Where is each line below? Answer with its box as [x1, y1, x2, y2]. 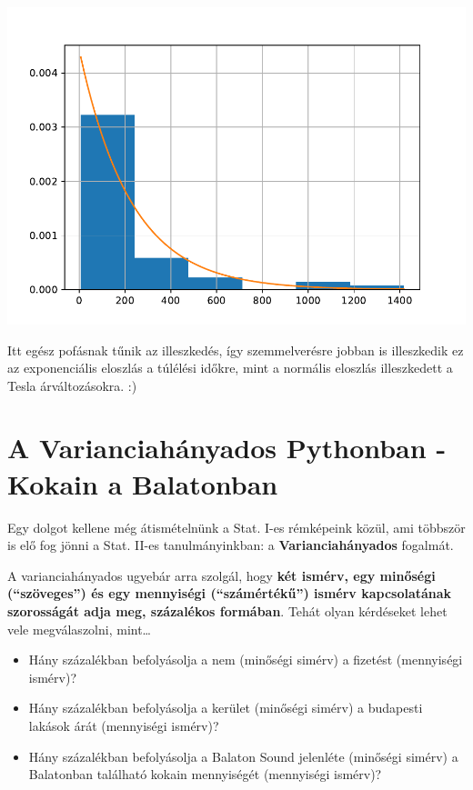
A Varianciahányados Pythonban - [7, 429, 447, 466]
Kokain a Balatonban [7, 465, 278, 502]
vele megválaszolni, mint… [7, 619, 151, 638]
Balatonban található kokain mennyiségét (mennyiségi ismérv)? [28, 765, 382, 784]
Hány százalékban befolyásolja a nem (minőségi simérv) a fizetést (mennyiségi [28, 650, 463, 669]
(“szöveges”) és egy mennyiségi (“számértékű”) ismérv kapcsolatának [7, 584, 452, 603]
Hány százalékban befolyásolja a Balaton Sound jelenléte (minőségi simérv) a [28, 746, 458, 765]
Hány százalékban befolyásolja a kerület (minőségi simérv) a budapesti [28, 698, 423, 717]
